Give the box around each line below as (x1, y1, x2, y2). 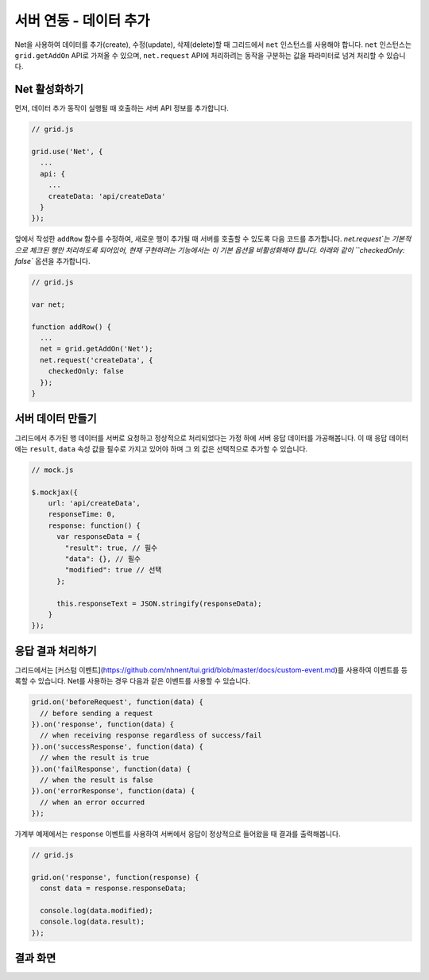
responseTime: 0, (48, 509, 116, 519)
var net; (31, 300, 66, 309)
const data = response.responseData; (40, 884, 187, 893)
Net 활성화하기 (14, 83, 83, 96)
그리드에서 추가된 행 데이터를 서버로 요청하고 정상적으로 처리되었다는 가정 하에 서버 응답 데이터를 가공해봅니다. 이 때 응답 (14, 433, 388, 443)
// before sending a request (40, 708, 154, 718)
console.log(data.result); (40, 917, 145, 926)
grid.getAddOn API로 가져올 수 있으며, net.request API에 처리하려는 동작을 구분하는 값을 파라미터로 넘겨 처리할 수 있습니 (14, 50, 406, 60)
